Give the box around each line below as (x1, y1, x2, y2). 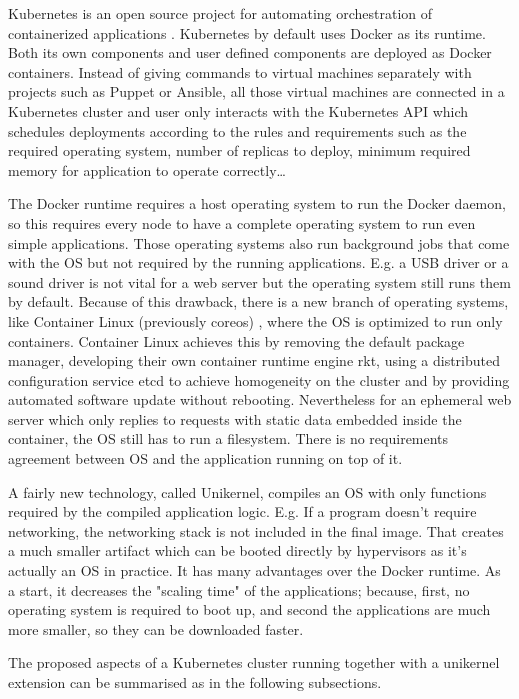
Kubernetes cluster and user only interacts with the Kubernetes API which (8, 100, 469, 121)
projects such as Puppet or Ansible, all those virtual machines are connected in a (8, 81, 505, 102)
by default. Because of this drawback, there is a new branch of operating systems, (8, 291, 509, 312)
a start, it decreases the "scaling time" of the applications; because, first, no (8, 579, 470, 600)
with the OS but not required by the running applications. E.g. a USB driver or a (8, 252, 509, 273)
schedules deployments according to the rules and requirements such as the (8, 120, 467, 141)
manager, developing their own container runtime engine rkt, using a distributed (8, 350, 500, 371)
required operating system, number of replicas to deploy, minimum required (8, 140, 471, 161)
